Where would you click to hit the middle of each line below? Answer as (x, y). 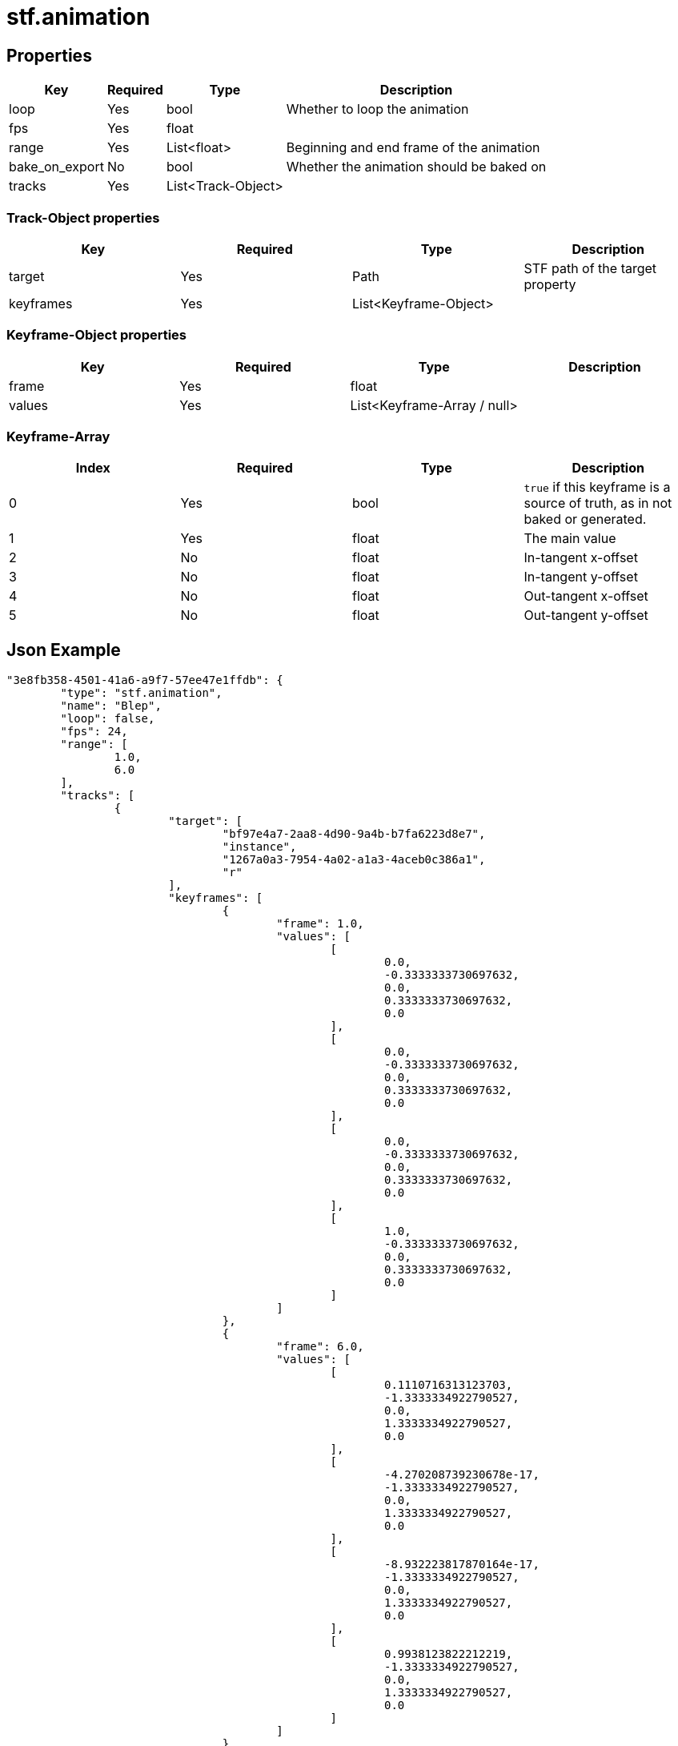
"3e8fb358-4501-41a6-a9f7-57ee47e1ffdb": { (145, 680)
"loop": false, (108, 719)
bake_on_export (56, 167)
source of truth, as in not (598, 503)
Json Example (64, 650)
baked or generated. (585, 519)
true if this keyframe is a (597, 487)
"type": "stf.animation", (141, 693)
